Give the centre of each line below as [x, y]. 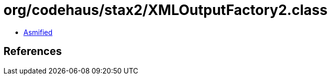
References [33, 51]
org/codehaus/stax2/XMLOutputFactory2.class [165, 10]
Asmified [38, 32]
